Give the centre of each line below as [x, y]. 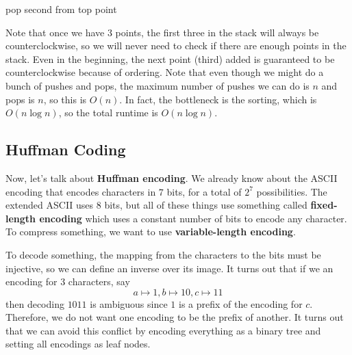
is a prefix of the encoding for [241, 303]
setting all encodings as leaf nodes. [78, 344]
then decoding [35, 303]
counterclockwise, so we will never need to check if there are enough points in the [176, 45]
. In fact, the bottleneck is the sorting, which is [218, 99]
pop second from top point [61, 9]
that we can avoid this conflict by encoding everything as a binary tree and [163, 330]
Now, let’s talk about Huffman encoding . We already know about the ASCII [172, 177]
